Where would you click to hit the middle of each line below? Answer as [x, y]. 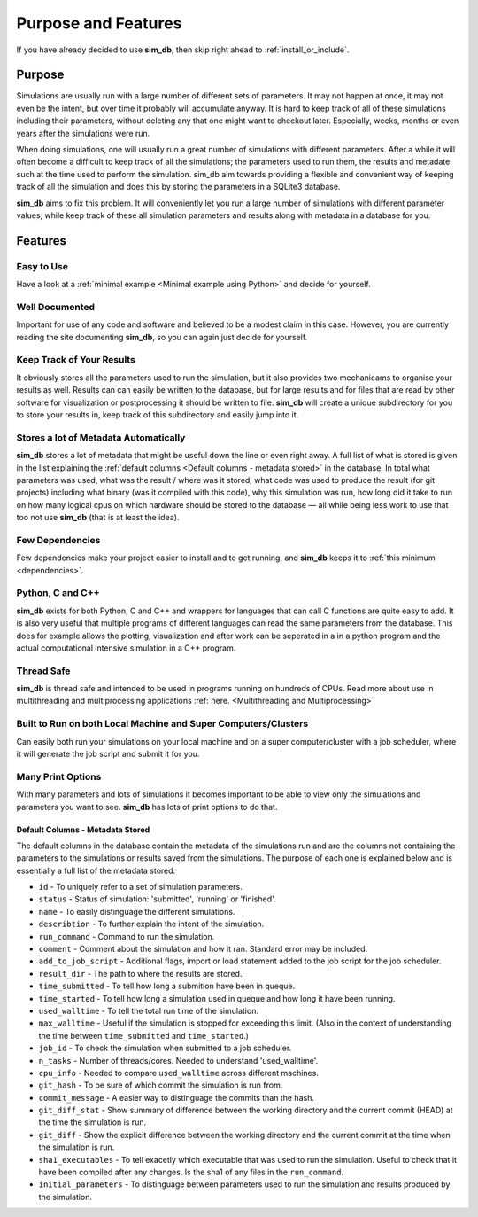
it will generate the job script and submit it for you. [108, 753]
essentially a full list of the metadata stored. [96, 870]
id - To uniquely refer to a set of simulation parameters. [140, 887]
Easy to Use [42, 266]
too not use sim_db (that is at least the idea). [98, 518]
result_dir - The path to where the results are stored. [140, 973]
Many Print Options [59, 776]
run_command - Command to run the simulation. [127, 936]
